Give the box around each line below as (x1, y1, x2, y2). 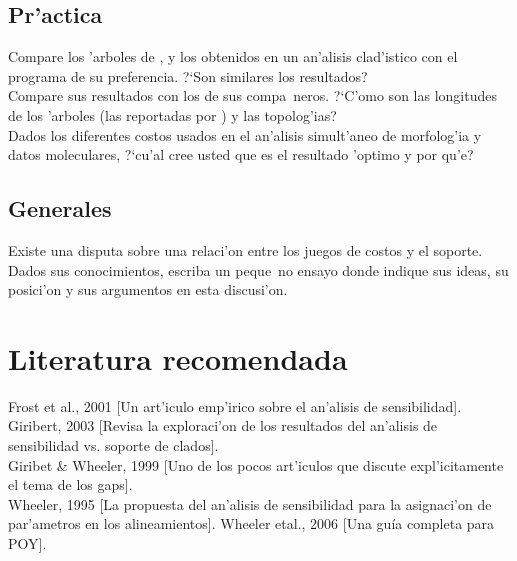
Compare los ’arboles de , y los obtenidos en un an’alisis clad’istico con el (8, 46, 458, 67)
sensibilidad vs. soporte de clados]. (8, 435, 219, 456)
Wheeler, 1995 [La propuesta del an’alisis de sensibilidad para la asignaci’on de (8, 493, 492, 514)
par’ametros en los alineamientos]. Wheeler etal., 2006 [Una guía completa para (8, 513, 495, 534)
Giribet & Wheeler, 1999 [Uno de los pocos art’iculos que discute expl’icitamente (8, 454, 504, 475)
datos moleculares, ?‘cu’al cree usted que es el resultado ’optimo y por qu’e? (8, 144, 474, 165)
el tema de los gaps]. (8, 474, 133, 495)
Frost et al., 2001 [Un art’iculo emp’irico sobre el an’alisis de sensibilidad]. (8, 395, 462, 416)
